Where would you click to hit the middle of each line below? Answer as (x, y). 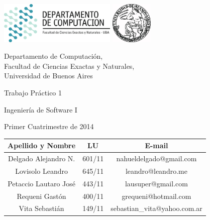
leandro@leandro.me (156, 171)
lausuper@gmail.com (156, 183)
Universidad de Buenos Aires (48, 76)
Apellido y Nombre (42, 145)
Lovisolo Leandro (41, 171)
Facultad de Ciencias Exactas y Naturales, (69, 66)
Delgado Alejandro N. (41, 158)
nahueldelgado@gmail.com (156, 158)
